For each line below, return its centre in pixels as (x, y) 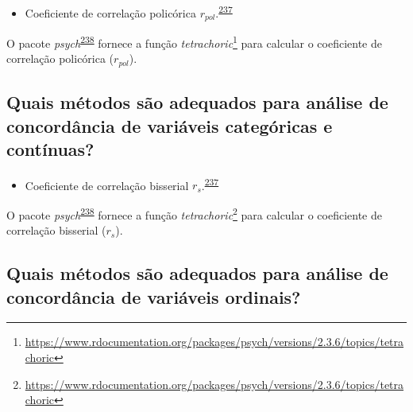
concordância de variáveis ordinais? (154, 296)
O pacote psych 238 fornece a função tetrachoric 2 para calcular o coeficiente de (194, 214)
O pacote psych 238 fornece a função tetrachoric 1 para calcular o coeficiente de (194, 42)
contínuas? (50, 148)
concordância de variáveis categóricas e (170, 125)
